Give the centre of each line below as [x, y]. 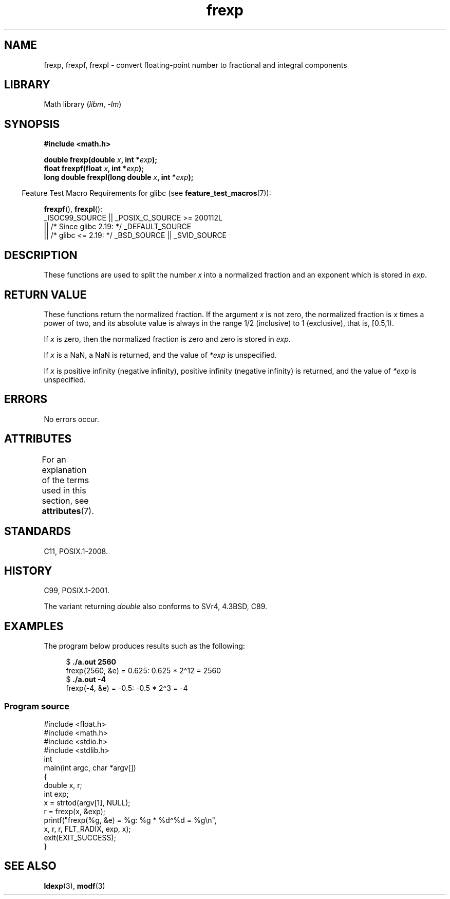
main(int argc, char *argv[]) [90, 767]
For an [54, 459]
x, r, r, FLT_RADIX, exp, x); [87, 829]
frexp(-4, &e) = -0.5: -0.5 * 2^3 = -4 [127, 688]
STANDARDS [38, 531]
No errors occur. [72, 419]
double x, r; [63, 785]
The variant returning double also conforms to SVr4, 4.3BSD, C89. [155, 607]
